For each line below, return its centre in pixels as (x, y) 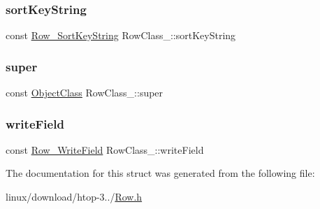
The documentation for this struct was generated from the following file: (160, 173)
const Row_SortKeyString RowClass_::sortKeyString (121, 35)
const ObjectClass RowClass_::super (85, 93)
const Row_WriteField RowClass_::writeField (105, 149)
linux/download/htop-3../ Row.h (74, 197)
